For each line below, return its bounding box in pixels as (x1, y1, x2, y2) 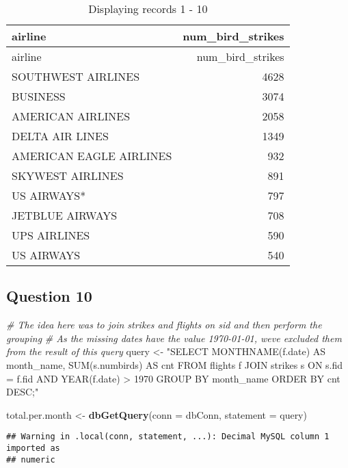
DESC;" (6, 385, 39, 399)
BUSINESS (12, 88, 66, 104)
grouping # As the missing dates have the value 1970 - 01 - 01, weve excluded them (6, 330, 342, 345)
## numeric (6, 454, 55, 465)
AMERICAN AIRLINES (12, 108, 131, 124)
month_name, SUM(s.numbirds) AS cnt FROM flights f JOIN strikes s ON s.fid (6, 357, 343, 372)
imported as (6, 443, 60, 454)
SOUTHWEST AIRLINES (12, 68, 140, 84)
